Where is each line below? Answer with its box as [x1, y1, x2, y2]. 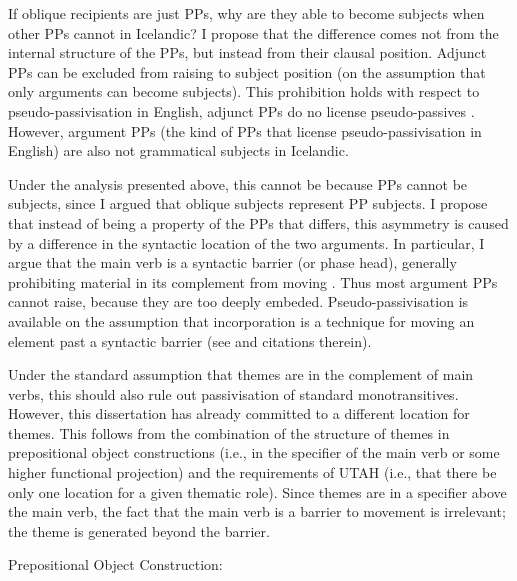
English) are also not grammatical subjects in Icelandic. [8, 140, 349, 161]
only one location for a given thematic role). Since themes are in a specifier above [8, 481, 507, 502]
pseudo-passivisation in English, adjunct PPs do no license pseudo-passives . [8, 100, 475, 121]
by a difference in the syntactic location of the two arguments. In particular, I [8, 232, 485, 253]
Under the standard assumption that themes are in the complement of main [8, 364, 474, 385]
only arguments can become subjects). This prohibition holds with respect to [8, 81, 480, 102]
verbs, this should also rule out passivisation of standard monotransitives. [8, 383, 459, 404]
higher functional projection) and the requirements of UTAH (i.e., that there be [8, 462, 497, 483]
